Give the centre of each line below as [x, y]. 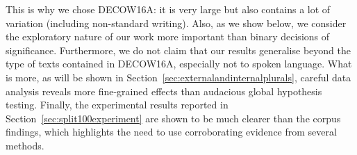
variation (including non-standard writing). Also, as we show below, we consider [176, 23]
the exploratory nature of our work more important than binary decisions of [168, 36]
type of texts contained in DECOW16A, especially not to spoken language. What [179, 64]
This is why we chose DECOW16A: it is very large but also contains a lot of [168, 9]
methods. [25, 145]
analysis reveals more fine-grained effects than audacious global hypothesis [164, 91]
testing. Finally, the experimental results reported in [117, 105]
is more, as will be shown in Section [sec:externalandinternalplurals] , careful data [178, 77]
